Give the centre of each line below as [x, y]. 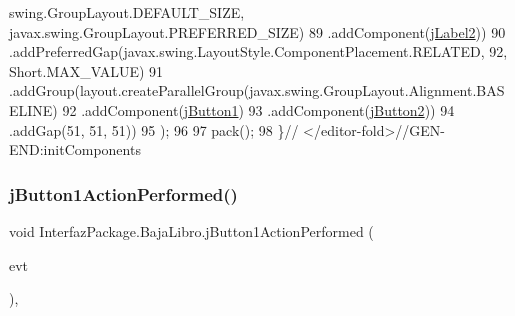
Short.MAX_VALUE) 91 [86, 70]
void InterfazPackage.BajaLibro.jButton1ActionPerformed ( [191, 230]
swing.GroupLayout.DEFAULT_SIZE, [127, 12]
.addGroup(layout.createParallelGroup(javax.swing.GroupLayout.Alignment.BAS [257, 90]
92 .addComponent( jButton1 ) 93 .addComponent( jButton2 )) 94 [258, 109]
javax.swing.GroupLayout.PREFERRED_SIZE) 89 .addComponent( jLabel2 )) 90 [257, 31]
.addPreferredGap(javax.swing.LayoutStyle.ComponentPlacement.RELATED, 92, [258, 51]
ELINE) [33, 109]
